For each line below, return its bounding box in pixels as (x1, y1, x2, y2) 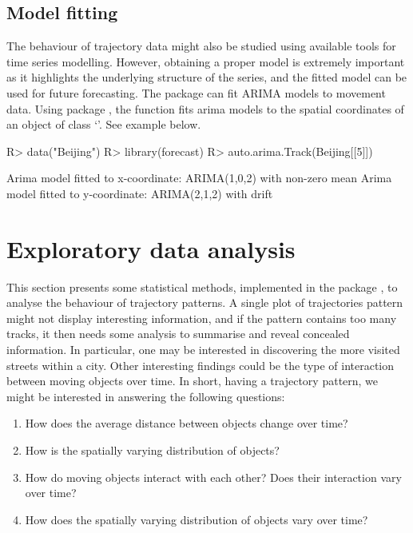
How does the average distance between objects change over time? (25, 415, 348, 432)
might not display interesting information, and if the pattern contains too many (6, 309, 397, 326)
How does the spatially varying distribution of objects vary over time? (25, 511, 368, 527)
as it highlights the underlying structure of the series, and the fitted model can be (6, 69, 407, 86)
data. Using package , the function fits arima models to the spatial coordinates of (6, 100, 404, 117)
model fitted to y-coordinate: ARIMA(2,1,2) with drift (6, 185, 273, 201)
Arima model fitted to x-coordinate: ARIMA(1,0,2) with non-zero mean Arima (6, 169, 392, 186)
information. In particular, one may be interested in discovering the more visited (6, 341, 400, 358)
